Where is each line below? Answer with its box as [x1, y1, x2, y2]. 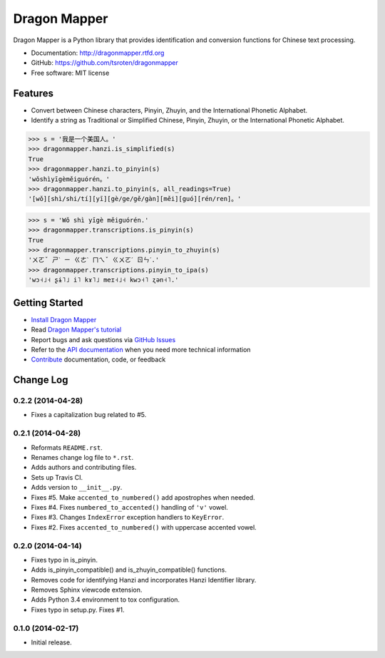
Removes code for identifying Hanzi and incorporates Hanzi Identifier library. [31, 575, 257, 584]
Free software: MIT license [31, 68, 110, 77]
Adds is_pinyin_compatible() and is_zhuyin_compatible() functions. [31, 565, 227, 574]
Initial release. [31, 638, 72, 647]
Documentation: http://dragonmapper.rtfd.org [31, 48, 165, 57]
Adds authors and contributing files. [31, 463, 137, 472]
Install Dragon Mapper [31, 315, 97, 324]
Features [13, 87, 53, 99]
